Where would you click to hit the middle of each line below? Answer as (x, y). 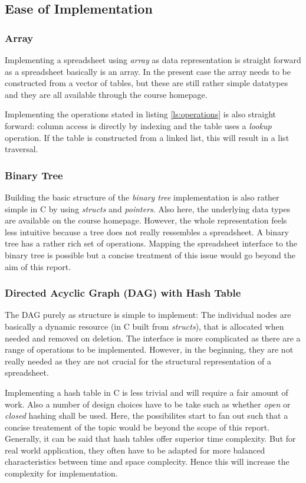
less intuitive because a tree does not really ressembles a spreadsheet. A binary (147, 231)
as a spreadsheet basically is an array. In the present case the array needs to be (148, 71)
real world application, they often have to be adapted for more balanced (135, 450)
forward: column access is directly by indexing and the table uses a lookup (138, 125)
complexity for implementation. (61, 473)
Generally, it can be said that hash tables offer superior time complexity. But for (150, 438)
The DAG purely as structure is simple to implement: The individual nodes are (148, 315)
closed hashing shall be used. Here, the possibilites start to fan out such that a (147, 415)
